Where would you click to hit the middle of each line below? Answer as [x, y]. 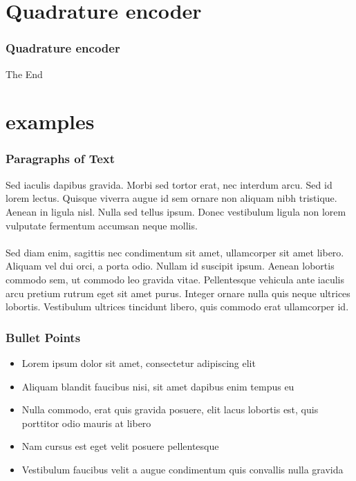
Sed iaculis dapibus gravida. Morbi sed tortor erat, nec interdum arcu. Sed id [169, 184]
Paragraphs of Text [60, 159]
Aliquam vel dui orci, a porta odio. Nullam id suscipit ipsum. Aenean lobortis [170, 266]
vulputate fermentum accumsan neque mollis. [102, 225]
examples [50, 121]
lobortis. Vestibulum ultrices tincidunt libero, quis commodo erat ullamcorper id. [177, 306]
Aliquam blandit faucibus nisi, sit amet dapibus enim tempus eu [158, 386]
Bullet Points [43, 337]
